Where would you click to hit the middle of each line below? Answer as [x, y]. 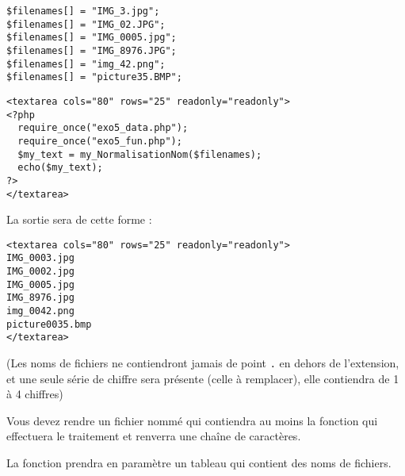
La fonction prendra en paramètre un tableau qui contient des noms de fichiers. [199, 463]
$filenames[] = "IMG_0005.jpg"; [92, 38]
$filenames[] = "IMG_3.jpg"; [83, 11]
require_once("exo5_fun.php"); [100, 141]
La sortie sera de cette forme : [79, 219]
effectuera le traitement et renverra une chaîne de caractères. [154, 436]
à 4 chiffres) [35, 394]
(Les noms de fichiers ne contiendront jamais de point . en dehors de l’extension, [203, 363]
